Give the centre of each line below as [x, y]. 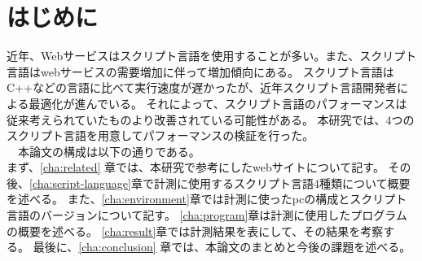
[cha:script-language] [80, 183]
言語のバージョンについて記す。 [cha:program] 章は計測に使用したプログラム [207, 215]
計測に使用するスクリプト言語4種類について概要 [282, 183]
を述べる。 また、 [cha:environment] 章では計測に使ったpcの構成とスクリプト [207, 199]
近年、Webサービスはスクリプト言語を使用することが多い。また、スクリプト [212, 56]
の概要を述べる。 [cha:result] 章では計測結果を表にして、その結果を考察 [195, 231]
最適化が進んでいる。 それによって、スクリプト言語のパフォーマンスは [218, 103]
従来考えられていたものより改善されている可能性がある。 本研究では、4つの [211, 119]
